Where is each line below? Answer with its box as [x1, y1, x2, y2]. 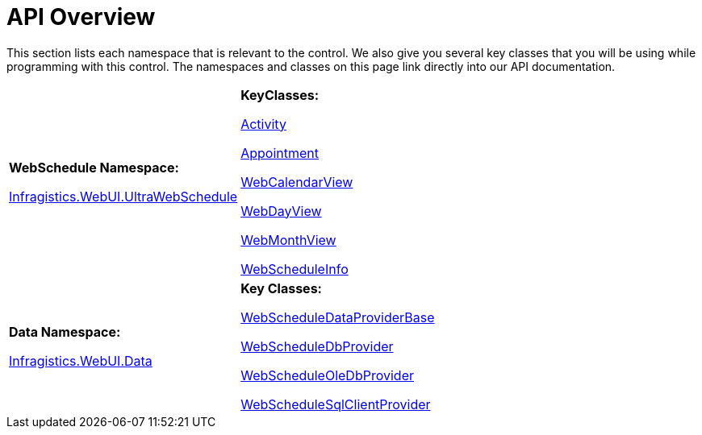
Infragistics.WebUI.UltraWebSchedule [9, 188, 238, 205]
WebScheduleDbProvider [240, 338, 394, 354]
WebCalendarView [240, 173, 353, 190]
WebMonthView [240, 231, 336, 248]
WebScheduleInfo [240, 260, 349, 277]
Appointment [240, 144, 320, 161]
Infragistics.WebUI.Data [9, 352, 153, 369]
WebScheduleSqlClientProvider [240, 396, 431, 412]
